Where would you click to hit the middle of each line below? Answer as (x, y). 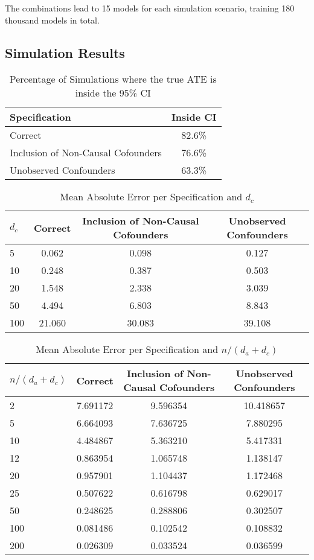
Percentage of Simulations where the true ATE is (113, 79)
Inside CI (194, 117)
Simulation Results (65, 52)
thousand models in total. (52, 20)
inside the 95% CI (113, 93)
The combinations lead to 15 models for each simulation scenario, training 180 (150, 8)
